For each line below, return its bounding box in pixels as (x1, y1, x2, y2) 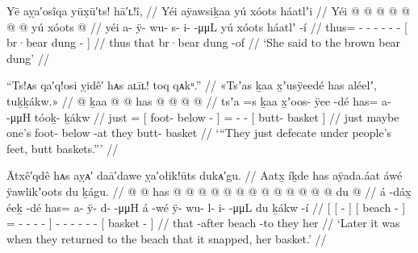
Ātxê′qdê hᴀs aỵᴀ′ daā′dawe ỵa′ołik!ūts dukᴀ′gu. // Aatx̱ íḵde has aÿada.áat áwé (6, 167, 403, 184)
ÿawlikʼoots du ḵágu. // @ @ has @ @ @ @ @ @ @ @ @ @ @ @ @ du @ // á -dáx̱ (6, 182, 412, 199)
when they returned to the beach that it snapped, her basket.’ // (6, 230, 327, 247)
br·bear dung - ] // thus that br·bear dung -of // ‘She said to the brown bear (6, 34, 401, 51)
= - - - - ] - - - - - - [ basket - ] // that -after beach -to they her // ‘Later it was (6, 214, 400, 231)
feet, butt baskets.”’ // (6, 139, 119, 156)
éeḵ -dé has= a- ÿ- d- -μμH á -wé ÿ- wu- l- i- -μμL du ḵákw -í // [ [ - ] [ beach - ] (6, 198, 406, 215)
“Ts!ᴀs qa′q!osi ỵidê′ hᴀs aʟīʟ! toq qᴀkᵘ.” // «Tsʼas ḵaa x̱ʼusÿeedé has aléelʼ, (6, 77, 377, 93)
